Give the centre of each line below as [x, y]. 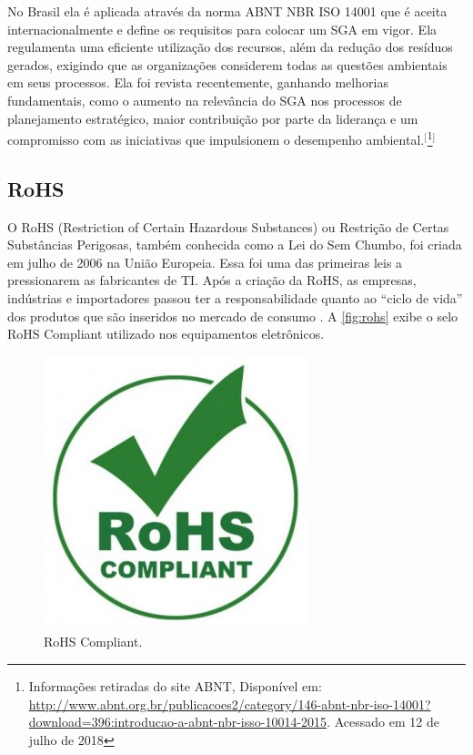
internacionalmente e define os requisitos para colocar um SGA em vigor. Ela [222, 29]
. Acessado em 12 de [383, 722]
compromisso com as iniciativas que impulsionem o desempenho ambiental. [216, 139]
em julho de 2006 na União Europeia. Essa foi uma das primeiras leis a [205, 262]
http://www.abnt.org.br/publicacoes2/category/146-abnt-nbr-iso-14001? [230, 704]
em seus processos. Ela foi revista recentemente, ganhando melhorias [198, 82]
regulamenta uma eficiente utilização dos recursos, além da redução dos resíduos [230, 47]
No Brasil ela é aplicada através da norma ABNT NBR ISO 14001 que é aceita [227, 11]
